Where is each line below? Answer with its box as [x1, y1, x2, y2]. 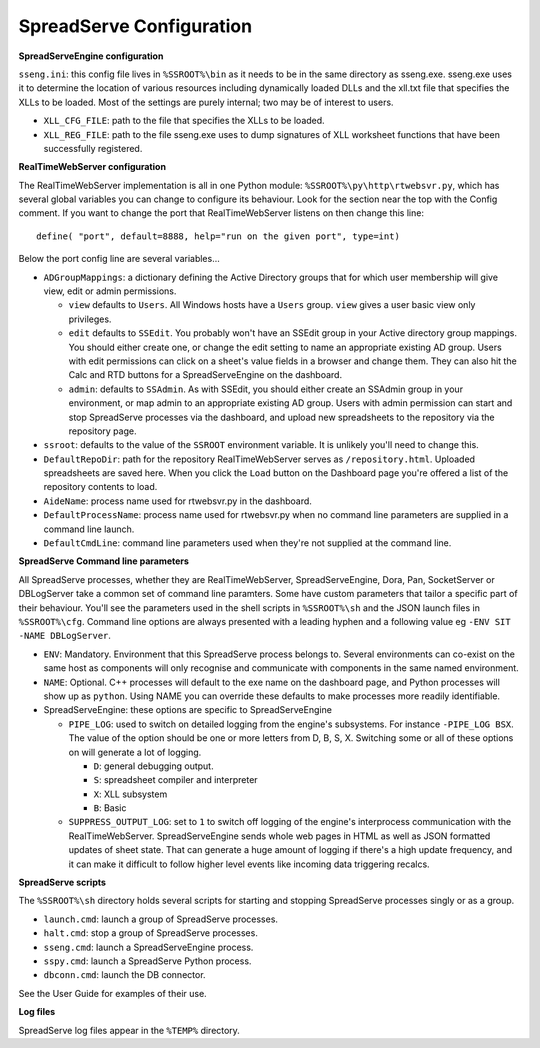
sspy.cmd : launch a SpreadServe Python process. [43, 955, 252, 967]
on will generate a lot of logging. [68, 746, 202, 758]
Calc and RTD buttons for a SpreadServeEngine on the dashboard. [68, 369, 343, 381]
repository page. [68, 425, 137, 437]
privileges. [68, 313, 112, 325]
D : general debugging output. [93, 760, 214, 772]
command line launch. [43, 523, 135, 535]
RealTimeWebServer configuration [18, 161, 167, 173]
